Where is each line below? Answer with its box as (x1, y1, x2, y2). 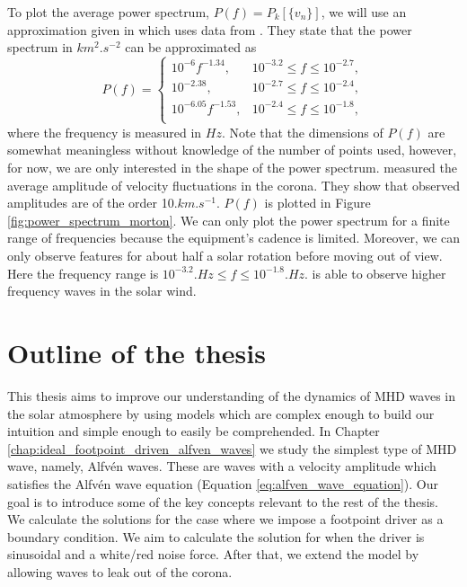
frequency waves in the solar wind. (7, 281, 197, 300)
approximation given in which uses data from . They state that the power (7, 20, 412, 39)
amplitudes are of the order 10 (7, 193, 174, 212)
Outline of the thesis (7, 334, 266, 371)
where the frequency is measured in (7, 122, 202, 141)
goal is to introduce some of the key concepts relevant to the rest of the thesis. (7, 492, 439, 511)
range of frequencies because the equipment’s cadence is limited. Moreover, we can (7, 228, 461, 247)
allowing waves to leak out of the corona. (7, 562, 233, 581)
